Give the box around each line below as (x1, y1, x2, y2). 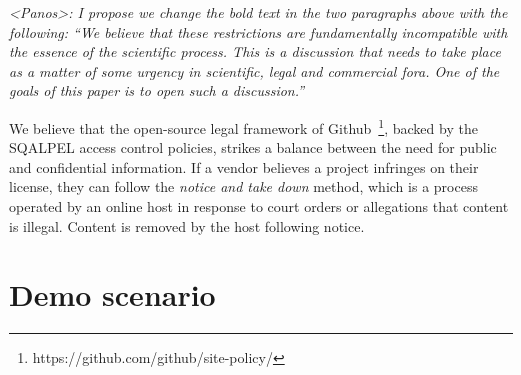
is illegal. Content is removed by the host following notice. (9, 215, 365, 236)
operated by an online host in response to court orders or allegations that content (9, 196, 509, 216)
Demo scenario (9, 274, 216, 315)
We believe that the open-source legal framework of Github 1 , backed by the (9, 114, 478, 138)
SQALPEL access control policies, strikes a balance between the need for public (9, 137, 497, 158)
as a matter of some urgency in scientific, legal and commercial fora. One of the (9, 60, 500, 81)
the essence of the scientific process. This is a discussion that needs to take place (9, 41, 501, 62)
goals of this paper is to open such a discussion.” (9, 80, 305, 101)
